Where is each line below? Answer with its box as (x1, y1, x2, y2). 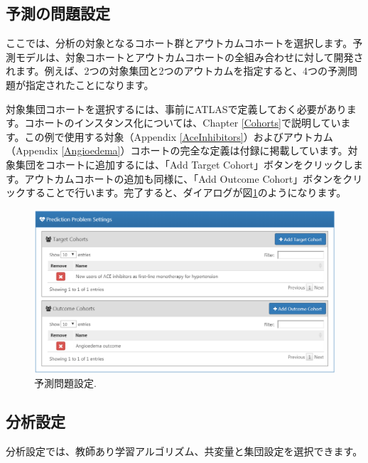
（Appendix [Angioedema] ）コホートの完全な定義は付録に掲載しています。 (6, 143, 348, 158)
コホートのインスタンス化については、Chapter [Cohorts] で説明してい (24, 115, 341, 130)
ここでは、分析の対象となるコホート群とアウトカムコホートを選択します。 (6, 36, 353, 50)
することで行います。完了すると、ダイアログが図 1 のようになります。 (25, 185, 347, 200)
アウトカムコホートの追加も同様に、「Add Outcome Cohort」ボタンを (24, 171, 343, 186)
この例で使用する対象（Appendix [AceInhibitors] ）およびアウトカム (24, 129, 333, 144)
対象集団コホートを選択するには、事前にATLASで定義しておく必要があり (6, 101, 347, 116)
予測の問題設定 (6, 2, 110, 24)
